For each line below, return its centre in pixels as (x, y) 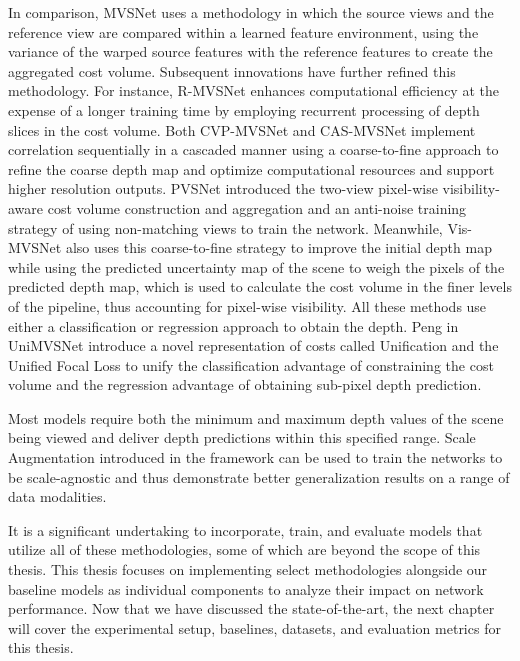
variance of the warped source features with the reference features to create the (250, 51)
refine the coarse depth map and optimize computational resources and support (251, 168)
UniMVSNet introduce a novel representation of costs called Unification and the (253, 345)
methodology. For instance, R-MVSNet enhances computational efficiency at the (253, 90)
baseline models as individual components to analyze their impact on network (246, 588)
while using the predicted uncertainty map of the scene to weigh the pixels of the (256, 266)
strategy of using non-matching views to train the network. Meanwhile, (225, 227)
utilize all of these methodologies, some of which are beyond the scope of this (244, 549)
